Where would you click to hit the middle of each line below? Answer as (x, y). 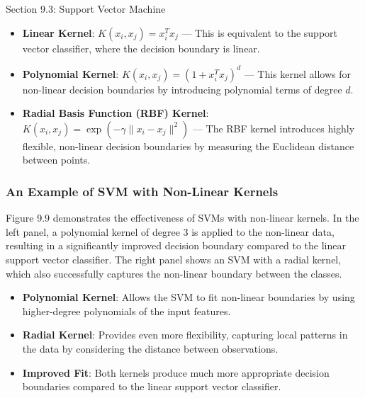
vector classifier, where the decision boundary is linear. (141, 48)
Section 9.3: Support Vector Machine (86, 8)
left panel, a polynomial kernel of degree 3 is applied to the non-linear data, (170, 231)
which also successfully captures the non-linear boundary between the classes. (174, 273)
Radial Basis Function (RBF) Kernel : (116, 113)
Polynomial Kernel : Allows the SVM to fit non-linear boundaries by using (189, 297)
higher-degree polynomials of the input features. (127, 311)
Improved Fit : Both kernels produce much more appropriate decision (176, 372)
